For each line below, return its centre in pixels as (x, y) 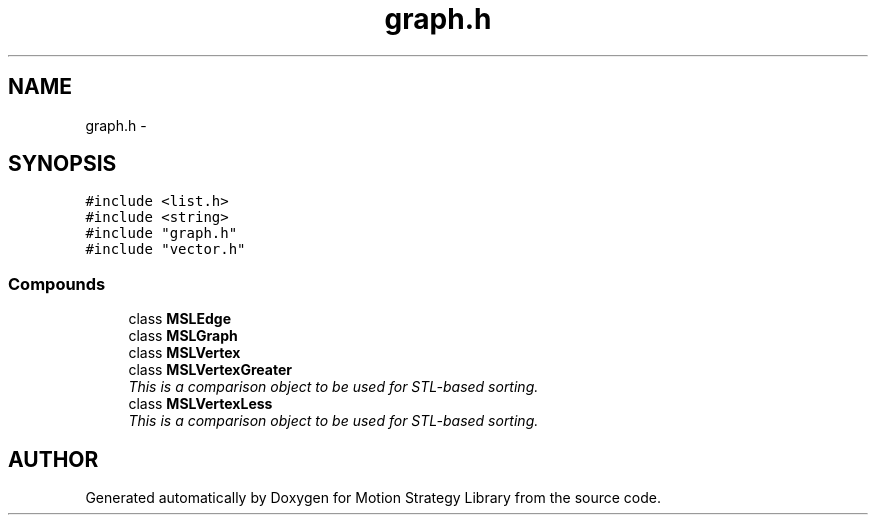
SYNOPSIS (62, 164)
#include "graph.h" (161, 233)
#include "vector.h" (165, 249)
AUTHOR (53, 459)
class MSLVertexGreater (210, 370)
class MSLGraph (183, 336)
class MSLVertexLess (200, 404)
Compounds (57, 283)
